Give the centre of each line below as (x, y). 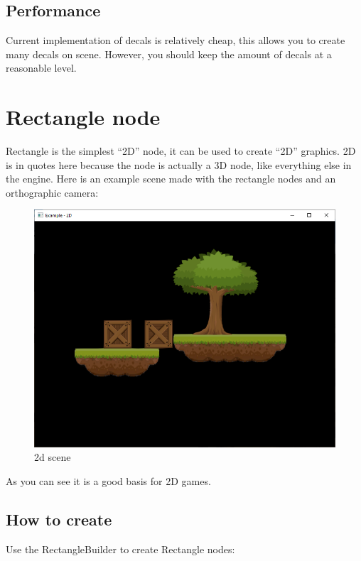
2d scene (53, 457)
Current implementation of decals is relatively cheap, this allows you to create (176, 40)
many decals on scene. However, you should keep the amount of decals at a (169, 54)
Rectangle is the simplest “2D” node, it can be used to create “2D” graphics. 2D (181, 151)
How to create (59, 519)
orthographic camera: (52, 192)
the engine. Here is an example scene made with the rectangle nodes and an (171, 179)
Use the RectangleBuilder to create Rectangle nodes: (120, 549)
